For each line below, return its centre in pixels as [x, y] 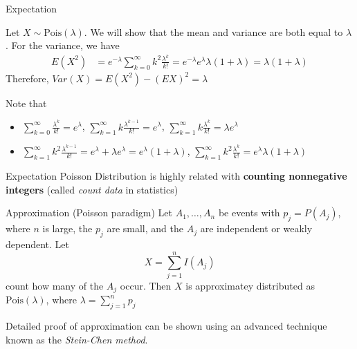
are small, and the [145, 228]
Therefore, [27, 78]
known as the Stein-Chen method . [77, 339]
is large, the [67, 228]
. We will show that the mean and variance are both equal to [213, 31]
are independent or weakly [256, 228]
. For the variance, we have [63, 45]
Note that [26, 103]
